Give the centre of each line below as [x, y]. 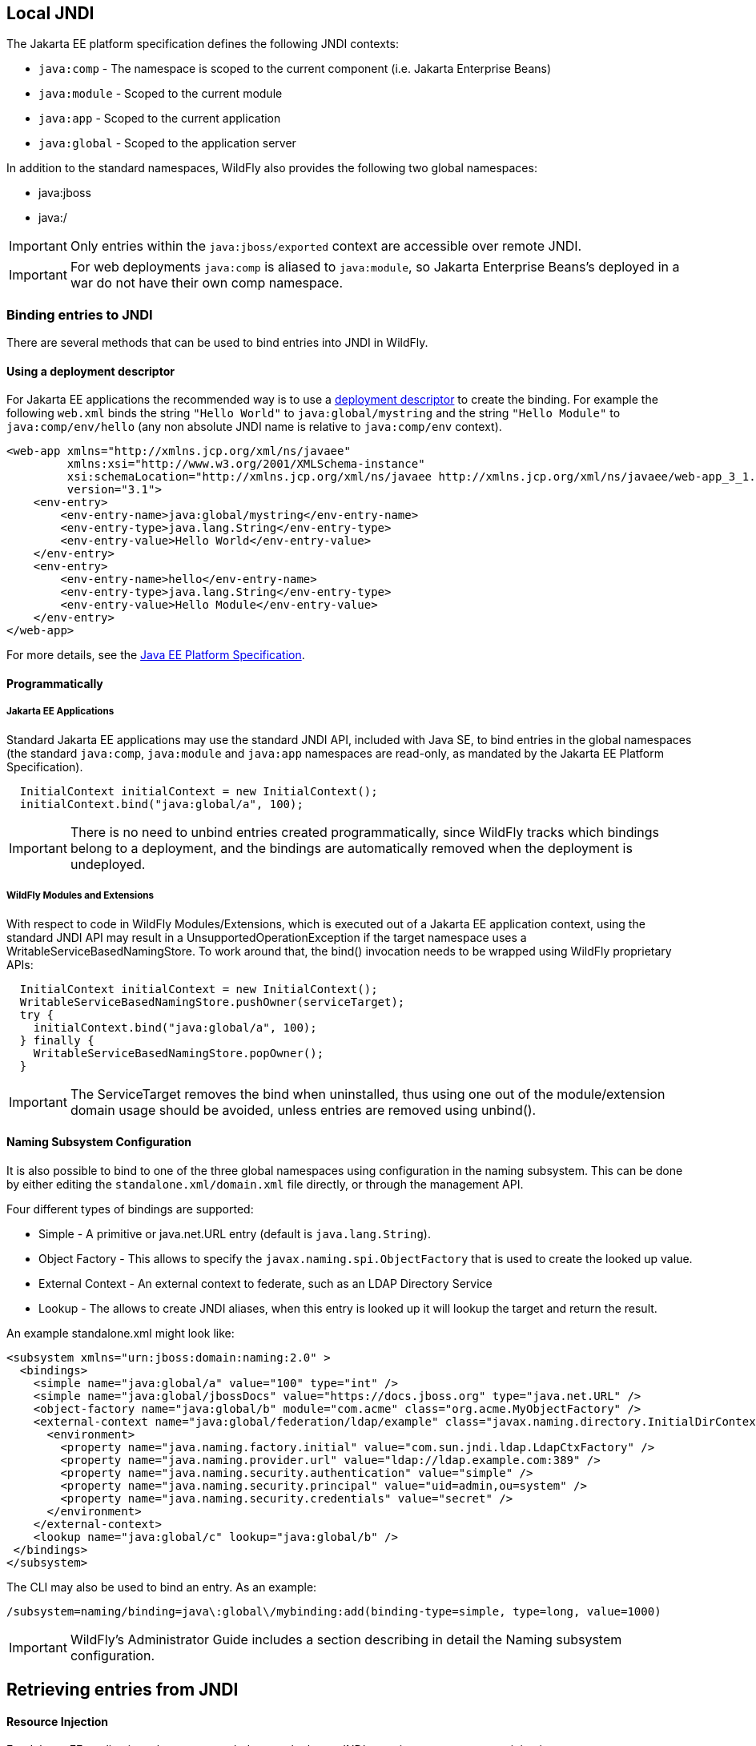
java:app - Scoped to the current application [160, 119]
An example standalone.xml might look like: [121, 1333]
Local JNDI [50, 13]
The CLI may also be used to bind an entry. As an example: [162, 1587]
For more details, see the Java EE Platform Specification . [156, 655]
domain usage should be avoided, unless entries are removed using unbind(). [303, 1110]
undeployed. [108, 864]
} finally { [57, 1040]
